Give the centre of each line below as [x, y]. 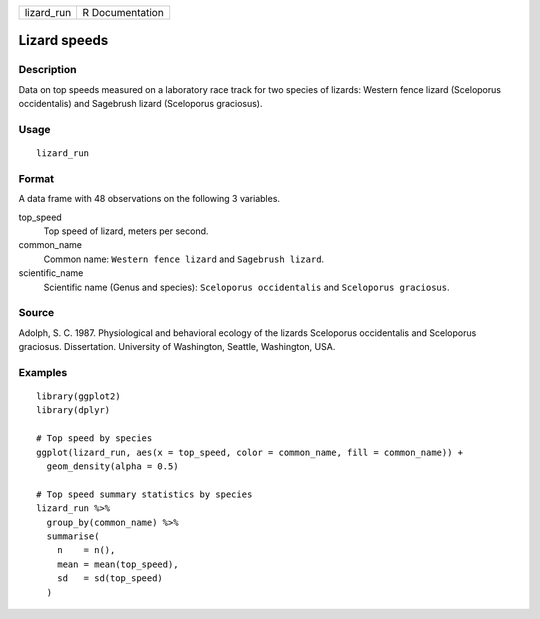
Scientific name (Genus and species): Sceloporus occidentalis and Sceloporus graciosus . [246, 287]
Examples [43, 372]
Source [36, 313]
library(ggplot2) [78, 396]
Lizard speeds [63, 40]
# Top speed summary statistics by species [144, 494]
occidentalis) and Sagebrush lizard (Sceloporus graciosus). [140, 104]
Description [47, 70]
